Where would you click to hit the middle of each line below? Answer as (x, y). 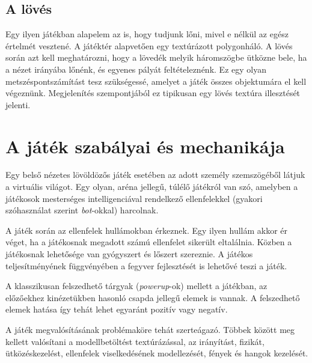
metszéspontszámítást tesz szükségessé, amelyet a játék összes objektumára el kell (156, 81)
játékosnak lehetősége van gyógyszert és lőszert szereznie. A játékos (129, 254)
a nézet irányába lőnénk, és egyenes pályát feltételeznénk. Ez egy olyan (136, 69)
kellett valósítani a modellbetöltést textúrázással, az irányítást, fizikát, (135, 341)
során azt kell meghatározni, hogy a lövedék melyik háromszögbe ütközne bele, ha (156, 57)
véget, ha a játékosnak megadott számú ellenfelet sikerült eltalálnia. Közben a (149, 242)
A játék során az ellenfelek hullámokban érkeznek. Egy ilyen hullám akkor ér (147, 230)
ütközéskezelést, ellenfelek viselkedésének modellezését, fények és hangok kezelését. (157, 353)
